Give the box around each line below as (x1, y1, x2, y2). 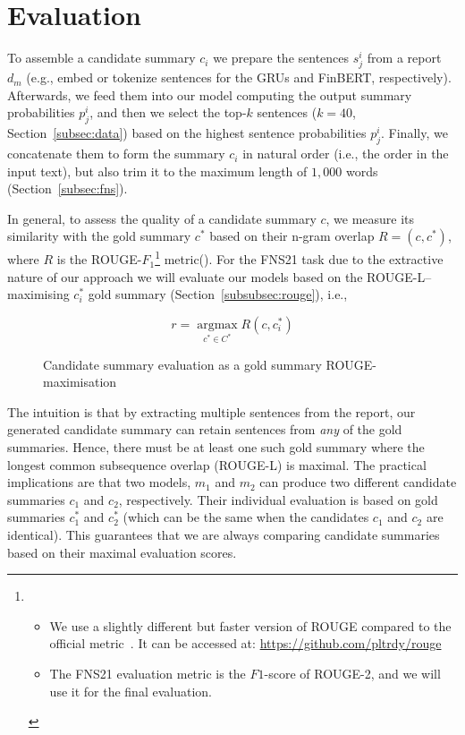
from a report (367, 48, 442, 67)
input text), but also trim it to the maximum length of (7, 161, 308, 180)
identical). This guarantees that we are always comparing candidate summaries (7, 526, 440, 543)
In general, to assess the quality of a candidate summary (7, 209, 317, 227)
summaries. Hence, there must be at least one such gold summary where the (7, 438, 425, 457)
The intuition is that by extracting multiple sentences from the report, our (7, 402, 416, 421)
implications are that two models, (7, 473, 191, 491)
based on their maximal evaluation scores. (7, 543, 237, 561)
